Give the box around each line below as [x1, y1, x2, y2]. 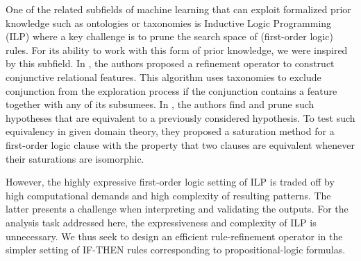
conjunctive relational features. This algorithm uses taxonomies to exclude [6, 69, 321, 84]
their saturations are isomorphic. [6, 151, 144, 165]
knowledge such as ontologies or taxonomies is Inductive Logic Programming [6, 15, 332, 30]
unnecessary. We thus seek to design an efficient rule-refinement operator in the [6, 228, 343, 243]
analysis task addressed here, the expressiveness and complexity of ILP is [6, 215, 317, 229]
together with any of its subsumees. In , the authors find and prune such [6, 97, 314, 111]
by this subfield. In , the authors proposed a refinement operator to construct [6, 56, 335, 71]
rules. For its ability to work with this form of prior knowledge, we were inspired [6, 42, 348, 57]
